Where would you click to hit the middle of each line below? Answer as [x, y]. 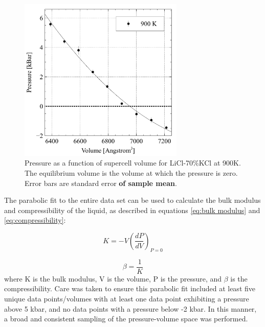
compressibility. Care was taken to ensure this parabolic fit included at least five [130, 288]
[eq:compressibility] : [35, 220]
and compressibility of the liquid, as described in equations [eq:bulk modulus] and [132, 210]
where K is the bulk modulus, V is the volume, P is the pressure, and [113, 278]
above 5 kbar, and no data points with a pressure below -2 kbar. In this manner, [130, 308]
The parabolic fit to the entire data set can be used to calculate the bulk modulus [132, 200]
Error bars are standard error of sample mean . [101, 183]
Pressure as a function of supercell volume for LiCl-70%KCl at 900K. [133, 163]
